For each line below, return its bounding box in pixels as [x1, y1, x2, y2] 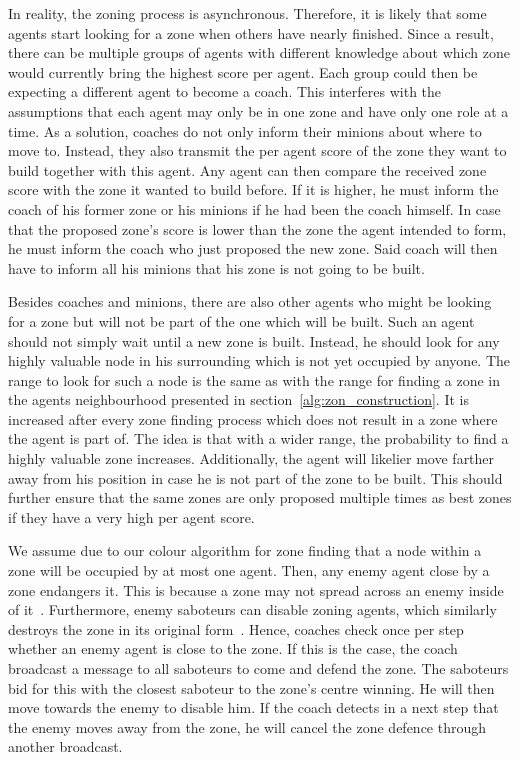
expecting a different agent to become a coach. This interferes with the [8, 81, 442, 102]
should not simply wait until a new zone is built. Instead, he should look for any [8, 330, 500, 351]
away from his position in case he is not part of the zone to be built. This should [8, 467, 503, 488]
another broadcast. [8, 736, 123, 757]
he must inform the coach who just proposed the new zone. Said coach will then [8, 238, 498, 259]
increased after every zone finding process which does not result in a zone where [8, 408, 498, 429]
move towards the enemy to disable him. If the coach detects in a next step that [8, 697, 499, 718]
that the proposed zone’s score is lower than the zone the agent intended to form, [8, 218, 507, 239]
